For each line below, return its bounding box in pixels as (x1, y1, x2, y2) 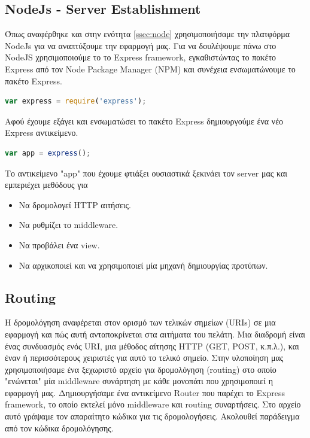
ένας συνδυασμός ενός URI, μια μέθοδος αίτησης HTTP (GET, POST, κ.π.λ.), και (5, 339, 299, 352)
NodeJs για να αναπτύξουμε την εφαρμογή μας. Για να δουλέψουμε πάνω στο (5, 39, 276, 51)
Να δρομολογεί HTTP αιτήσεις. (19, 198, 132, 211)
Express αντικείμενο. (5, 126, 78, 139)
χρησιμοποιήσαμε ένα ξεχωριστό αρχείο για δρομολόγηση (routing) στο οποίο (5, 363, 276, 375)
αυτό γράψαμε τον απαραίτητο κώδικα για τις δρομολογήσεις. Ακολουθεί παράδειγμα (5, 410, 300, 422)
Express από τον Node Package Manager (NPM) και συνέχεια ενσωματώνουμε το (5, 62, 296, 75)
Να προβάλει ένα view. (19, 238, 100, 251)
